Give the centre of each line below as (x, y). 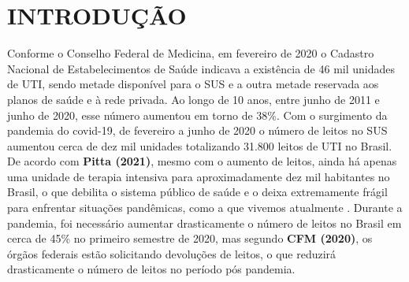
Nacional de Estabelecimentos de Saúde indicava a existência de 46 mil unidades (201, 68)
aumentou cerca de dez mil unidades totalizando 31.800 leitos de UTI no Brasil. (200, 145)
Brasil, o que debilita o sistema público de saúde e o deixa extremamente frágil (197, 192)
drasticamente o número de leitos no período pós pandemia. (151, 269)
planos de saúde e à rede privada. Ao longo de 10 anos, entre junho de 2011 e (193, 99)
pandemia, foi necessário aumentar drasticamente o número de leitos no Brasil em (204, 223)
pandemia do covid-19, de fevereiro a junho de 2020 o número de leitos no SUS (197, 130)
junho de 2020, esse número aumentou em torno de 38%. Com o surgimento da (197, 115)
